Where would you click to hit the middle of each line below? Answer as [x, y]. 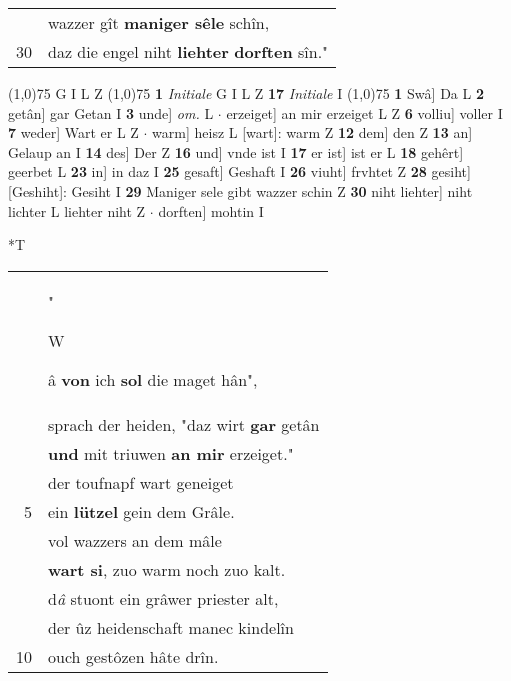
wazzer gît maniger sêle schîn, [159, 22]
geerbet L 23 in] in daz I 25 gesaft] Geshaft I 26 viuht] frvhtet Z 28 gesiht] [239, 171]
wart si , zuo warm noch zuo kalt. [167, 569]
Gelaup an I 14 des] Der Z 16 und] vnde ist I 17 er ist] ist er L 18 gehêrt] [236, 151]
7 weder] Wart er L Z [73, 132]
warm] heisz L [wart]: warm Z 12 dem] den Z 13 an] [312, 132]
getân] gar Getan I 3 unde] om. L [111, 112]
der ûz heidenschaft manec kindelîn [171, 627]
